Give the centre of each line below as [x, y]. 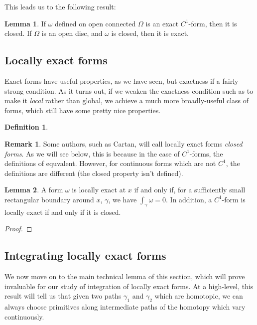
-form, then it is [213, 23]
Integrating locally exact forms [85, 255]
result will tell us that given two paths [63, 296]
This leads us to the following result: [60, 6]
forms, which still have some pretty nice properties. [83, 110]
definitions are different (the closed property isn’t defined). [94, 173]
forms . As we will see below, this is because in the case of [92, 153]
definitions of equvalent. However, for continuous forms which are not [110, 163]
